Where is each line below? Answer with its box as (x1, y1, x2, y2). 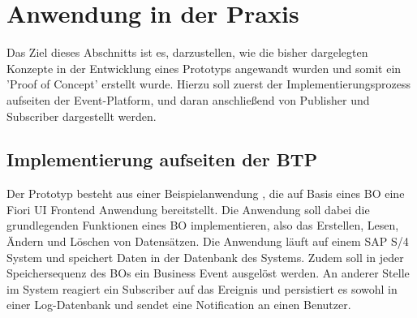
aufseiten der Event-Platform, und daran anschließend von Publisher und (6, 91, 370, 108)
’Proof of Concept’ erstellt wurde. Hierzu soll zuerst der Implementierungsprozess (6, 75, 411, 92)
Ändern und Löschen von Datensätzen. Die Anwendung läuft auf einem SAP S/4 (6, 233, 409, 250)
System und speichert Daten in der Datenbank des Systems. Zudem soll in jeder (6, 248, 404, 265)
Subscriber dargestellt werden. (6, 107, 157, 124)
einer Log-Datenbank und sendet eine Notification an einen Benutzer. (6, 296, 351, 313)
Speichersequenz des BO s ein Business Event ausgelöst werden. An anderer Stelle (6, 264, 410, 281)
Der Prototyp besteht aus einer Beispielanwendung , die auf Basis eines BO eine (6, 185, 405, 202)
